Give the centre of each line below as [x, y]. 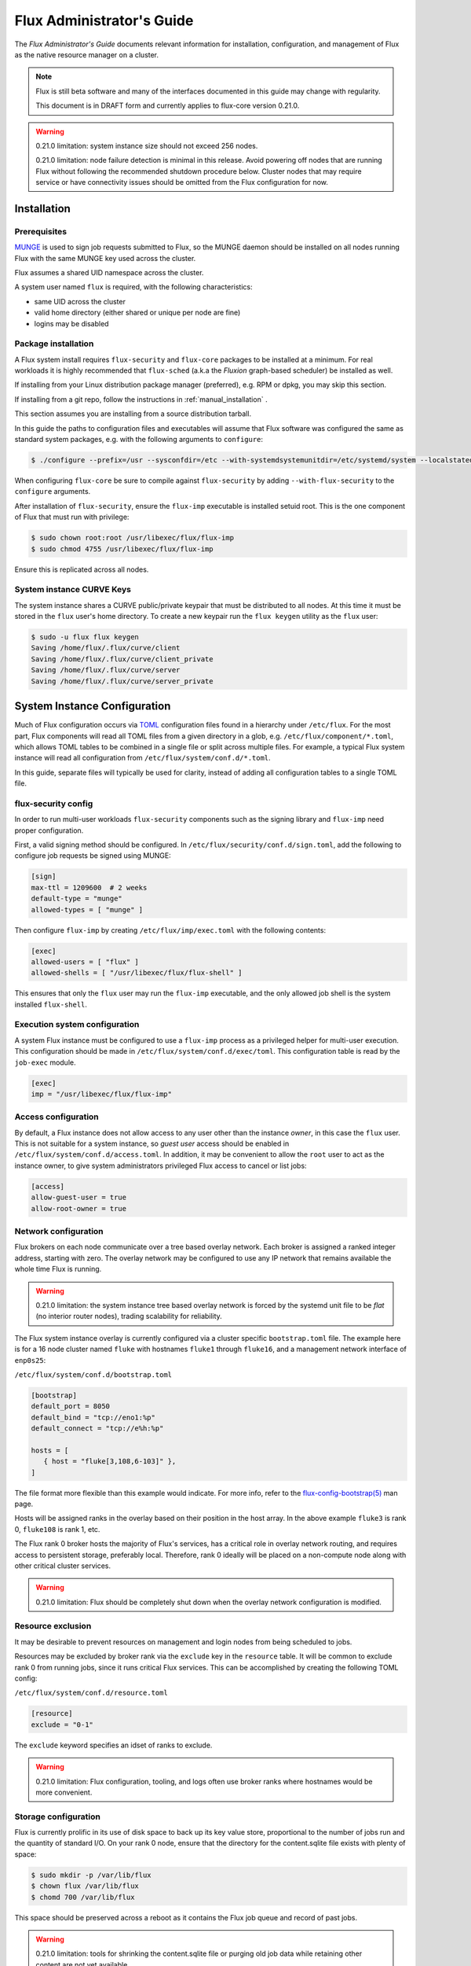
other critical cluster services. [63, 1566]
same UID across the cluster [80, 301]
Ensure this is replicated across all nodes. [82, 569]
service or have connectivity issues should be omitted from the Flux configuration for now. [182, 182]
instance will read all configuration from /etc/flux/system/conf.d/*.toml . [142, 758]
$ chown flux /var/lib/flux [85, 1886]
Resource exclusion [53, 1626]
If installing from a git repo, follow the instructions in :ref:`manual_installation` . [141, 399]
